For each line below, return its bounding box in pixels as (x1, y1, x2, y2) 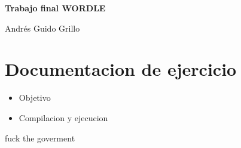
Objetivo (19, 91, 51, 104)
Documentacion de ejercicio (5, 57, 237, 81)
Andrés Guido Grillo (5, 21, 80, 34)
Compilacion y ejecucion (19, 111, 108, 124)
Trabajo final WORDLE (5, 2, 106, 14)
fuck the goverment (5, 131, 75, 144)
